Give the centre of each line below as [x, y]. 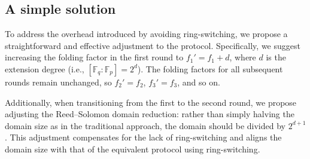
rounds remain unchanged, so [58, 82]
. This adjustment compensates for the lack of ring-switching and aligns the [143, 137]
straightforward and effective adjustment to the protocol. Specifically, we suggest [153, 45]
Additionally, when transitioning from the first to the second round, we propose [151, 102]
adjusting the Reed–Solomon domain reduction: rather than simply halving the [150, 114]
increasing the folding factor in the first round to [94, 57]
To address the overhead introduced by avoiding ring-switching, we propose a [146, 34]
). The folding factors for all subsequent [210, 68]
